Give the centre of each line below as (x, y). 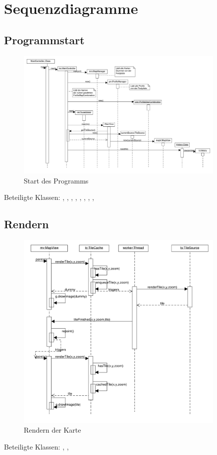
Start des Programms (56, 180)
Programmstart (44, 40)
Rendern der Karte (53, 430)
